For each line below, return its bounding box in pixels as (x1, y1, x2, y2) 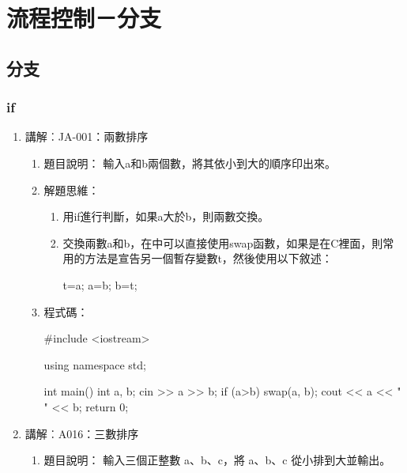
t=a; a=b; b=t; (62, 276, 138, 293)
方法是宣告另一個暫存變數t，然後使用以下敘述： (85, 250, 333, 267)
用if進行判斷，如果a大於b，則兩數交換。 (62, 208, 269, 225)
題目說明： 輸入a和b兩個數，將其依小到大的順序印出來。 (43, 154, 337, 171)
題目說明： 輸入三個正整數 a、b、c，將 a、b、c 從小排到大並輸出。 (43, 452, 391, 468)
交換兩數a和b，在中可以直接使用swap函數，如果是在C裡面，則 (62, 234, 383, 251)
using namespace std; (43, 356, 146, 373)
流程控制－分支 (6, 2, 162, 34)
